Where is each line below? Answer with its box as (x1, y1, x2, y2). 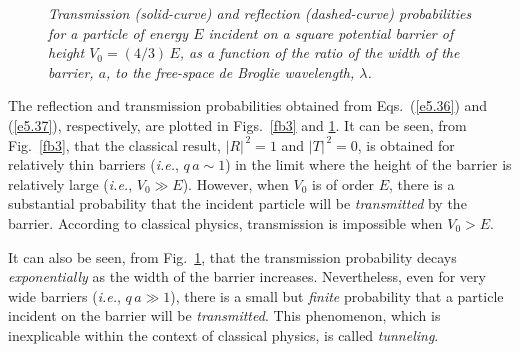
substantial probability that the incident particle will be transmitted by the (8, 193, 467, 214)
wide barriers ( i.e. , (8, 285, 121, 306)
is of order (312, 173, 375, 194)
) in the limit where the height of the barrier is (225, 154, 512, 175)
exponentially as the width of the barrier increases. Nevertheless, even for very (8, 266, 486, 287)
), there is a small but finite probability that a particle (170, 285, 504, 306)
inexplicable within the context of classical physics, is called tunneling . (8, 324, 439, 345)
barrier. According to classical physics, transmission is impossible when (8, 212, 443, 233)
